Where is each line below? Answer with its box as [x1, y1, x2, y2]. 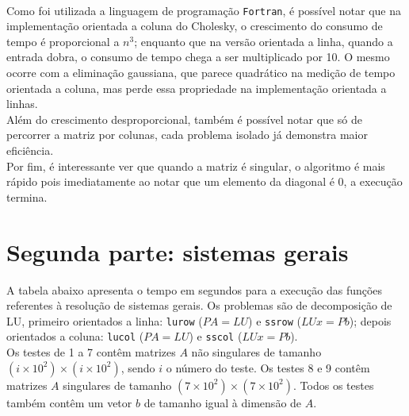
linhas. [6, 95, 38, 112]
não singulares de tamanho [191, 344, 322, 360]
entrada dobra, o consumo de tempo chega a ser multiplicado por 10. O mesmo [6, 48, 390, 65]
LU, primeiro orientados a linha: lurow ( [6, 312, 203, 329]
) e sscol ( [189, 328, 243, 345]
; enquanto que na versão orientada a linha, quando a [134, 33, 393, 49]
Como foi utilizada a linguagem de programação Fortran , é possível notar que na [6, 2, 402, 18]
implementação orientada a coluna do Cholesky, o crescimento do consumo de [6, 17, 383, 34]
